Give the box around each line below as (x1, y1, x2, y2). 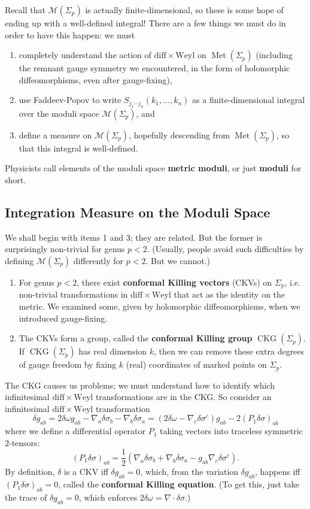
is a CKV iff (63, 465, 108, 478)
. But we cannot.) (145, 254, 210, 266)
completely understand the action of (19, 49, 151, 61)
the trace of (5, 491, 47, 504)
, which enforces (78, 491, 138, 504)
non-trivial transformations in (19, 288, 128, 301)
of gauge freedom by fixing (19, 358, 117, 371)
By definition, (5, 465, 55, 478)
